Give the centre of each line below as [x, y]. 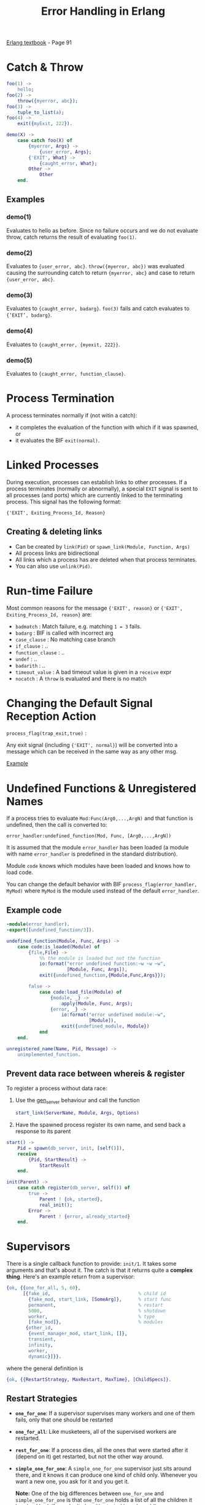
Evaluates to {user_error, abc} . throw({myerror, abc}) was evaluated [95, 266]
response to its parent [43, 1131]
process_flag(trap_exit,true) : [47, 733]
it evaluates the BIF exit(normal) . [57, 440]
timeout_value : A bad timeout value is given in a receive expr [93, 672]
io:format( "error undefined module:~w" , [114, 1015]
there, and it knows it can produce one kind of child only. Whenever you [106, 1475]
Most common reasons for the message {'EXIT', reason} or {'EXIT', [95, 608]
